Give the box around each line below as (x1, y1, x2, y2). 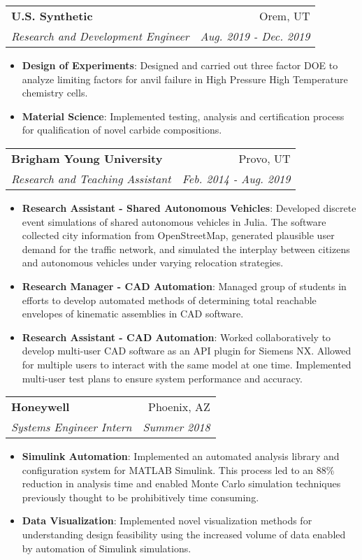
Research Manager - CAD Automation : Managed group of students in (22, 278, 347, 293)
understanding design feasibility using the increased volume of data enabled (22, 527, 346, 542)
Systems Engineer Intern (11, 419, 132, 436)
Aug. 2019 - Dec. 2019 (200, 28, 310, 44)
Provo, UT (238, 150, 291, 166)
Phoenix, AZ (148, 399, 210, 415)
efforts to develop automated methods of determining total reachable (22, 292, 317, 307)
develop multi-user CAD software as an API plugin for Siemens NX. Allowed (22, 343, 352, 358)
